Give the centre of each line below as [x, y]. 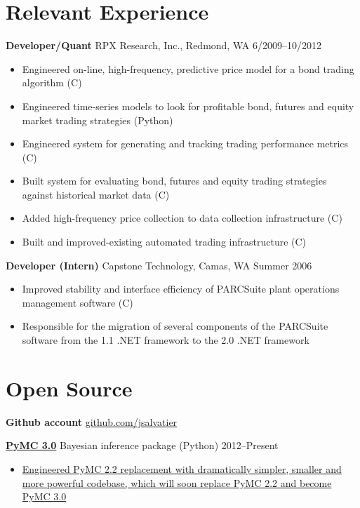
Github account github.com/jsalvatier [92, 421]
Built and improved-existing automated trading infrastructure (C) [164, 242]
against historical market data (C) [96, 194]
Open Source [69, 388]
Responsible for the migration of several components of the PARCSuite [175, 326]
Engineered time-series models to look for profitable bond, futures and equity [188, 106]
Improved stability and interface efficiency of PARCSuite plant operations [181, 289]
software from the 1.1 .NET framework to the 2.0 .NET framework [166, 340]
